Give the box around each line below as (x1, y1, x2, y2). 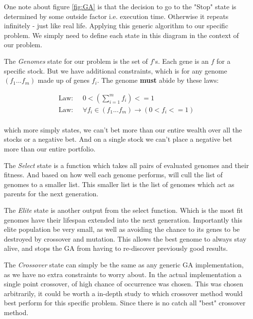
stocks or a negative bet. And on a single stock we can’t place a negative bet (4, 134, 233, 144)
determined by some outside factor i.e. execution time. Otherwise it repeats (4, 11, 229, 21)
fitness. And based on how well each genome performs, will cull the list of (4, 169, 223, 180)
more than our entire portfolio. (4, 144, 96, 154)
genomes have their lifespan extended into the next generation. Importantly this (4, 214, 242, 225)
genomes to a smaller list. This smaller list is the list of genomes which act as (4, 179, 235, 189)
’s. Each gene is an (153, 56, 209, 66)
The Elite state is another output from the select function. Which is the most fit (4, 205, 243, 215)
